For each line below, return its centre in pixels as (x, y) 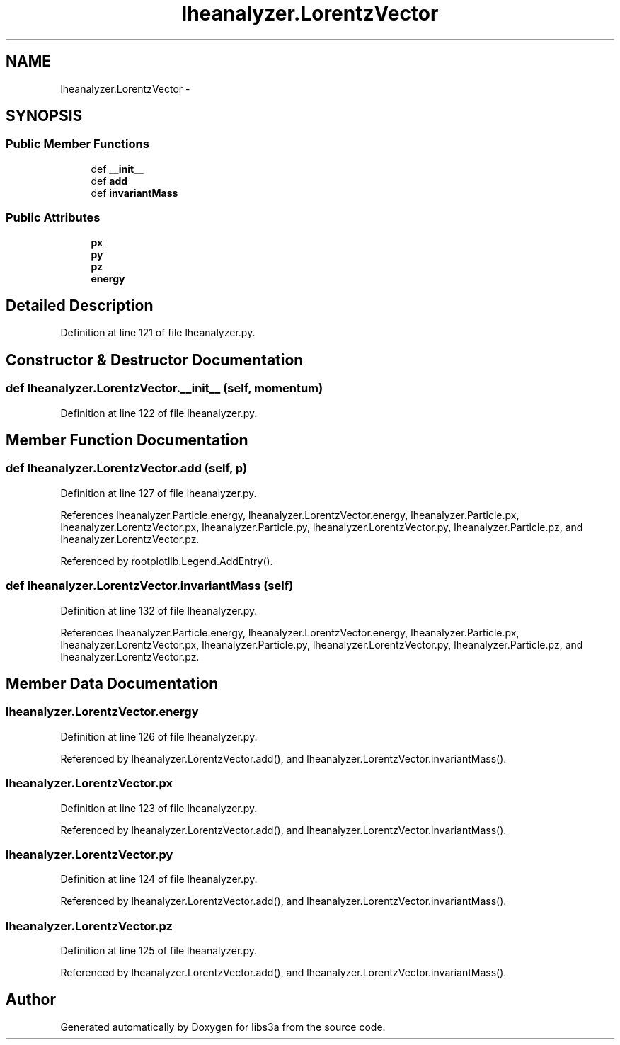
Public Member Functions (77, 144)
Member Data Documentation (112, 684)
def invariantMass (134, 193)
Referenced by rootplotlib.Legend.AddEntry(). (167, 561)
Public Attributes (53, 218)
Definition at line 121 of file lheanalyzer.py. (158, 333)
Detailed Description (80, 305)
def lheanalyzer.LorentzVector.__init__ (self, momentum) (165, 388)
